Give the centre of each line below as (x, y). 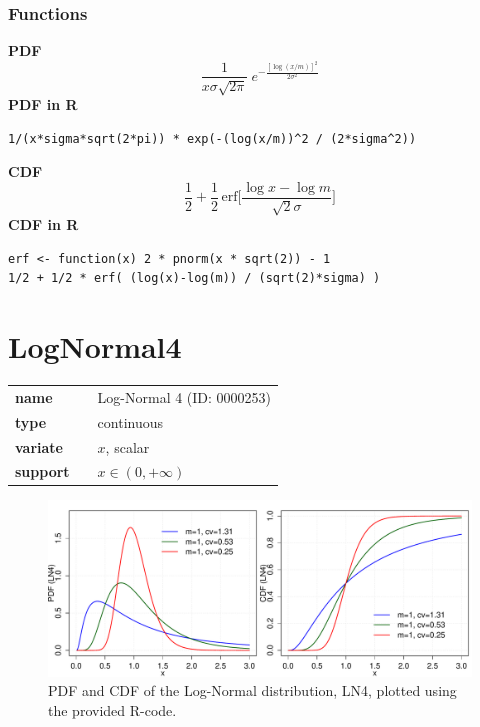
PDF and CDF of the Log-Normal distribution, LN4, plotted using (252, 690)
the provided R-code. (112, 710)
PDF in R (43, 103)
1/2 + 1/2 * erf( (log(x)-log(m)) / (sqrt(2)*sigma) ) (194, 278)
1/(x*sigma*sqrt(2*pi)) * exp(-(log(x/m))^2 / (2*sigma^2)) (212, 138)
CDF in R (43, 224)
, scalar (127, 446)
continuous (130, 421)
